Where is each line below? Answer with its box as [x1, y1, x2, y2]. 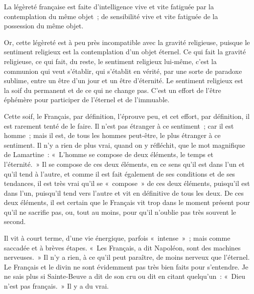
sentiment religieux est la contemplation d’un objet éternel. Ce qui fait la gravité [4, 46, 246, 57]
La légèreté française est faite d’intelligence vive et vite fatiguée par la [4, 1, 214, 11]
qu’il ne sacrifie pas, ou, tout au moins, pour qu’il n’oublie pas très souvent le [4, 206, 236, 217]
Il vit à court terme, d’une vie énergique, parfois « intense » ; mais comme [4, 233, 231, 243]
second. [4, 216, 26, 226]
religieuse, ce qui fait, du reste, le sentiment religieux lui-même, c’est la [4, 56, 217, 66]
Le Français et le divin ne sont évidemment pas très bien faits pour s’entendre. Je [4, 261, 249, 271]
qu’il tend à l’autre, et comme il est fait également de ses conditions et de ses [4, 168, 235, 179]
